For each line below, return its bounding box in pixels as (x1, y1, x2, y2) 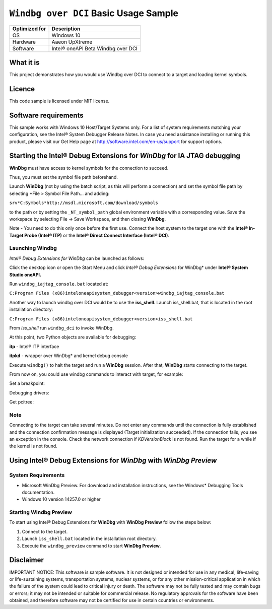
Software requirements (9, 111, 84, 119)
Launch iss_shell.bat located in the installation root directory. (22, 535, 157, 542)
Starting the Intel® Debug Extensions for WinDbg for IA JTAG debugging (9, 152, 240, 160)
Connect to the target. (22, 528, 68, 534)
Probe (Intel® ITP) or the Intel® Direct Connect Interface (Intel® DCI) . (24, 232, 170, 238)
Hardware (12, 38, 36, 45)
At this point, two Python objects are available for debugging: (9, 334, 137, 340)
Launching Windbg (9, 245, 57, 252)
